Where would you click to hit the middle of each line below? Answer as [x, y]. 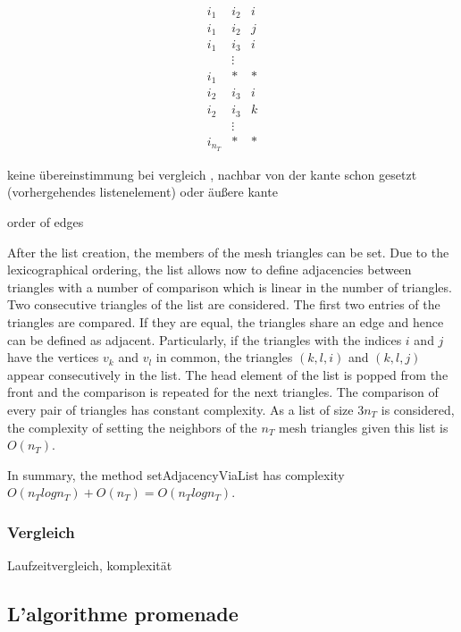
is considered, [418, 409]
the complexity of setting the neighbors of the [132, 427]
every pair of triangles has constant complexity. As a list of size [180, 409]
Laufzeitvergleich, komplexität [90, 565]
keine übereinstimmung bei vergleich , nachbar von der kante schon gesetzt [212, 174]
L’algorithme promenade [123, 614]
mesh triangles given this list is [364, 427]
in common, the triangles [224, 357]
